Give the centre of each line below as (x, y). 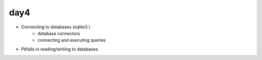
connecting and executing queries (72, 40)
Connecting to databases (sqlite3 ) (56, 27)
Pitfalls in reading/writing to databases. (60, 49)
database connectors (59, 33)
